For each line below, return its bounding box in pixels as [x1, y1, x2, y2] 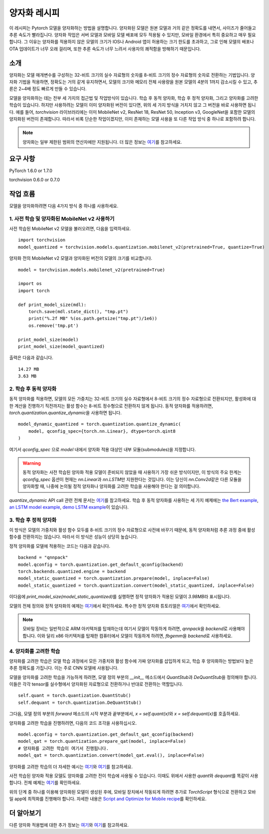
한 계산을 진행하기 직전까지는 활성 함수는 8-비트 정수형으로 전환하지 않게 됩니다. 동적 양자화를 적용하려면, [9, 403, 213, 409]
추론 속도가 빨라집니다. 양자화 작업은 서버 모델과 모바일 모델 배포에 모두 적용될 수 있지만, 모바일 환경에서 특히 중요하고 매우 [9, 31, 247, 37]
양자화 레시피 [9, 7, 60, 18]
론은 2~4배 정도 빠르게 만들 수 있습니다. [9, 86, 87, 92]
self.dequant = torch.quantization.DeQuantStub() [18, 699, 142, 705]
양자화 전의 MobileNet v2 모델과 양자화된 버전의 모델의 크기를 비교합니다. [9, 255, 152, 261]
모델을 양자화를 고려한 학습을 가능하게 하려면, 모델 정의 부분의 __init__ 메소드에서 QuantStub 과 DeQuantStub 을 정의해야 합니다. [9, 674, 258, 680]
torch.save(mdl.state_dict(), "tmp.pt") [28, 309, 129, 314]
